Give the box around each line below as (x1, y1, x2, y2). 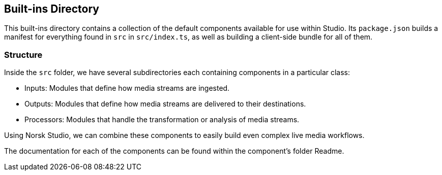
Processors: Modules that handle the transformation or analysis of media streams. (24, 115, 300, 124)
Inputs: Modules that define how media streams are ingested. (24, 84, 230, 93)
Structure (4, 49, 43, 60)
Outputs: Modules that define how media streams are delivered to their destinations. (24, 99, 306, 109)
